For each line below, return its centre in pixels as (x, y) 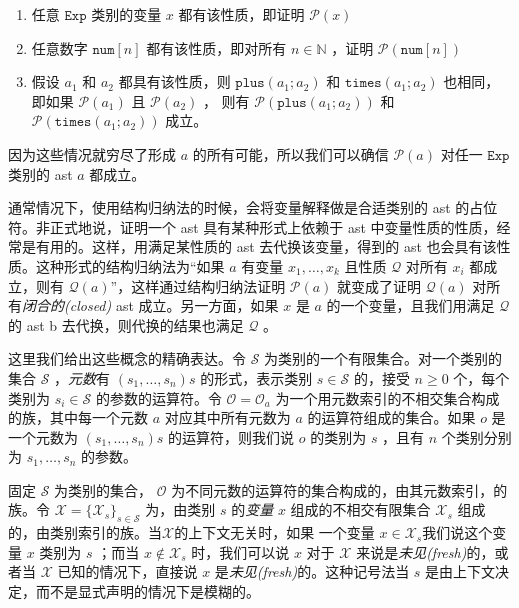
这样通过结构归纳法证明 (208, 285)
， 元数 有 (82, 377)
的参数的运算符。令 (158, 397)
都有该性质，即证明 (241, 14)
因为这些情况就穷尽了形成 (92, 153)
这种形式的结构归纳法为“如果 (130, 265)
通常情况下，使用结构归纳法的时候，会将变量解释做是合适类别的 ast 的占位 (253, 207)
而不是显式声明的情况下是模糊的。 (147, 591)
